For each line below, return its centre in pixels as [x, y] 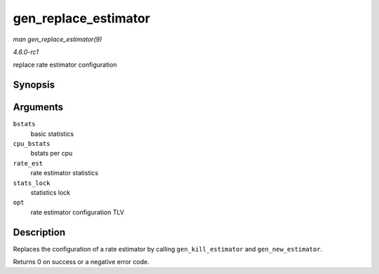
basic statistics [52, 134]
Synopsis [34, 85]
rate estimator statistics [64, 173]
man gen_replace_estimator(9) [58, 39]
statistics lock [51, 192]
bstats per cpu [52, 153]
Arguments [38, 108]
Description [39, 232]
